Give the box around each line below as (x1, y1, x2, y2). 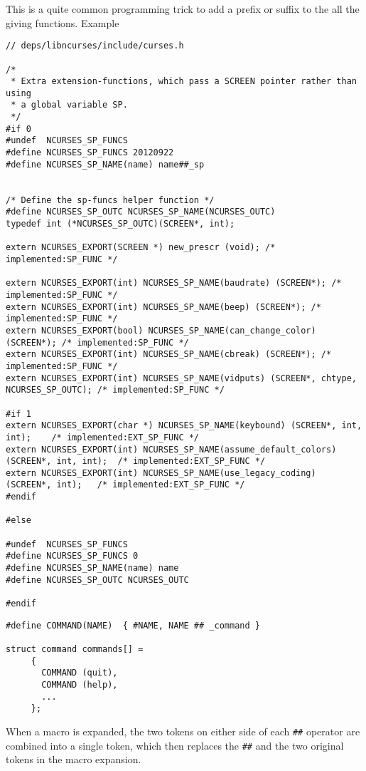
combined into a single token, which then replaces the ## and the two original (6, 738, 344, 752)
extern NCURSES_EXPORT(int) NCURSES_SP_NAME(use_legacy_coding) (6, 467, 316, 478)
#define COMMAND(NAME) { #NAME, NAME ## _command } (6, 620, 260, 631)
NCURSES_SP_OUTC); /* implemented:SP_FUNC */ (6, 385, 225, 395)
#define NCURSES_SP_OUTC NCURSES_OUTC (6, 574, 189, 585)
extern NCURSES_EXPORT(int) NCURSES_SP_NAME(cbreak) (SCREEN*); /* (6, 349, 332, 360)
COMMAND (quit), (41, 668, 118, 678)
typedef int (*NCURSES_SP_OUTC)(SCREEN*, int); (6, 219, 235, 229)
